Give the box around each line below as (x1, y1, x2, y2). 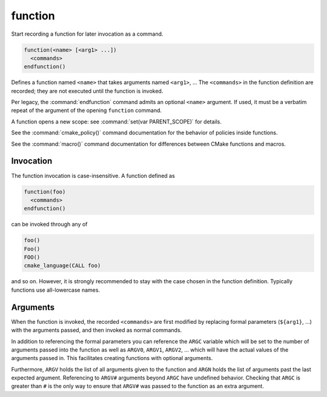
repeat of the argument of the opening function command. (11, 107, 162, 114)
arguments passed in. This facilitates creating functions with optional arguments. (11, 355, 213, 362)
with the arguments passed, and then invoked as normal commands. (11, 327, 182, 334)
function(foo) (24, 188, 66, 195)
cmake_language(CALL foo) (24, 262, 101, 269)
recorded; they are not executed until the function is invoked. (11, 87, 163, 94)
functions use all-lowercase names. (11, 286, 100, 294)
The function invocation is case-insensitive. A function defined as (11, 172, 175, 179)
